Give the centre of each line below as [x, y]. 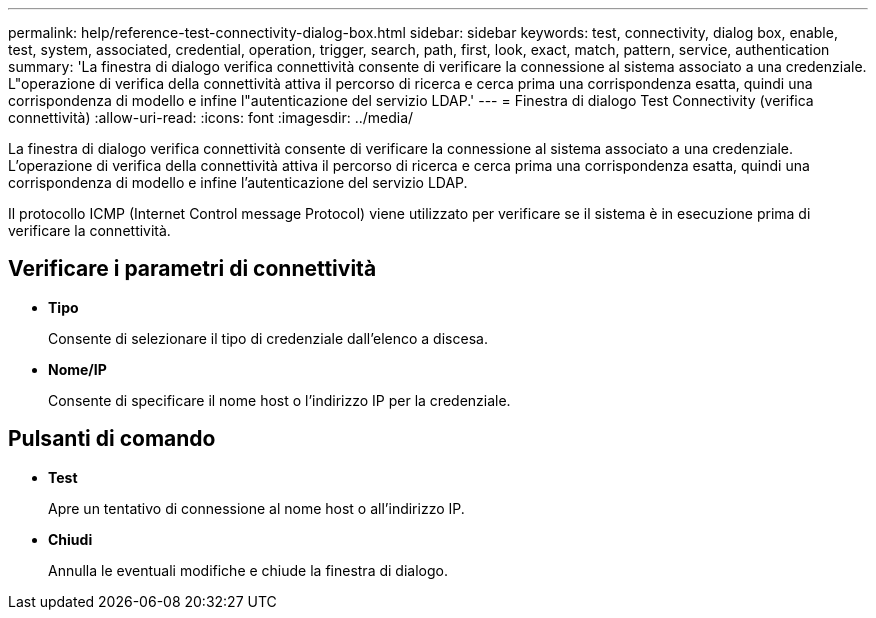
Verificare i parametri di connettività [192, 269]
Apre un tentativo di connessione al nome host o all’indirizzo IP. [256, 508]
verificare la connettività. [89, 230]
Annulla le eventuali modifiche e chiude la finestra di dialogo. [248, 570]
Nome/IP [77, 369]
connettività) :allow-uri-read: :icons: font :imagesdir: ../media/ [211, 117]
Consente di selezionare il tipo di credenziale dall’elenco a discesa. [268, 338]
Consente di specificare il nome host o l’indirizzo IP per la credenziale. [279, 400]
